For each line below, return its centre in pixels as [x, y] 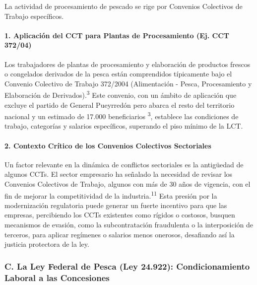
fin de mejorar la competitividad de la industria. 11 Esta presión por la [111, 195]
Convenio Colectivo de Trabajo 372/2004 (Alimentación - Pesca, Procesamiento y [128, 83]
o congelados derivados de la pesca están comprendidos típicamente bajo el [118, 74]
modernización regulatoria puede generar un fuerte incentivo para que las [116, 205]
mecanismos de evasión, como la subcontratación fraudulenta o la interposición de [129, 225]
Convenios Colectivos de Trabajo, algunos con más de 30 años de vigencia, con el [128, 184]
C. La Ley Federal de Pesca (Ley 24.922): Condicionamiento [127, 266]
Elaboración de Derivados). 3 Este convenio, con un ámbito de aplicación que [121, 94]
